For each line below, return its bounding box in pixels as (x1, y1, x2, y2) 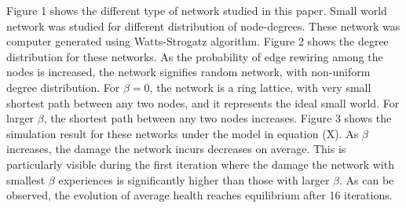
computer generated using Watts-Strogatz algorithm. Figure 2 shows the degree (6, 33, 389, 49)
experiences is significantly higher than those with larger (58, 171, 330, 188)
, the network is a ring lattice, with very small (149, 78, 371, 95)
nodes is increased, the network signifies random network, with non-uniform (6, 64, 371, 80)
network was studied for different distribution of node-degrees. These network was (6, 17, 401, 34)
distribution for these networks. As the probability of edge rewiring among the (6, 48, 383, 64)
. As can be (339, 171, 394, 188)
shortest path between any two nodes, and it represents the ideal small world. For (6, 94, 400, 111)
